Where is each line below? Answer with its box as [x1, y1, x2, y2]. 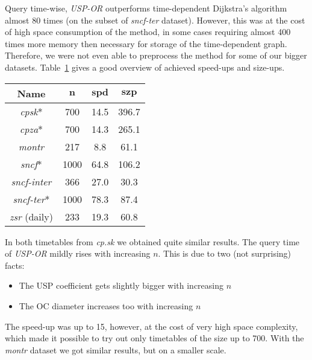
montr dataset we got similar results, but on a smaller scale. [5, 343, 226, 356]
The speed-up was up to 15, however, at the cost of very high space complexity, [5, 320, 298, 332]
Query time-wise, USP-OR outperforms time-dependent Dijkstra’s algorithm [5, 2, 287, 14]
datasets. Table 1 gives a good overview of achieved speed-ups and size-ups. [5, 60, 285, 73]
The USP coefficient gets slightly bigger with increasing [19, 279, 224, 292]
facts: [5, 259, 25, 271]
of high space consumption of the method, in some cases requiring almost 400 [5, 25, 291, 38]
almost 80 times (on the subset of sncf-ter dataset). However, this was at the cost [5, 13, 305, 26]
